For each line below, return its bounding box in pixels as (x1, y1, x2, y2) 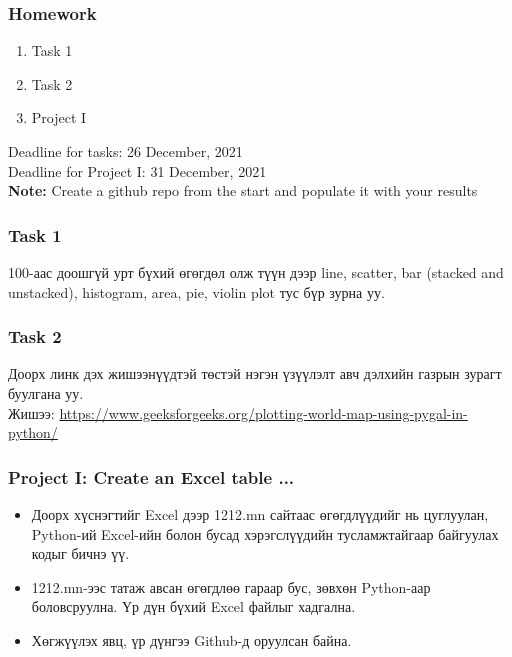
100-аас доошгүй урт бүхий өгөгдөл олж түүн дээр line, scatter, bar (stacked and (8, 262, 504, 282)
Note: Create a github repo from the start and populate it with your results (8, 180, 478, 201)
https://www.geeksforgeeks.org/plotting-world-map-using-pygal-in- (59, 402, 468, 423)
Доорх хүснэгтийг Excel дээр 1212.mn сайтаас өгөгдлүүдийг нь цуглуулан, (31, 504, 489, 524)
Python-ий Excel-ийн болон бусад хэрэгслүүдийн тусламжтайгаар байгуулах (31, 523, 499, 544)
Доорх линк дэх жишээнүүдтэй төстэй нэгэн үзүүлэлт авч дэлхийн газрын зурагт (8, 363, 502, 384)
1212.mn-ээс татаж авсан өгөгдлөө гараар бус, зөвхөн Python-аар (31, 576, 431, 597)
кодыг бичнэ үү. (31, 543, 130, 564)
